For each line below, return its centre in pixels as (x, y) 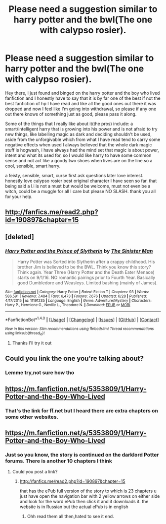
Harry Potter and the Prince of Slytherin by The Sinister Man (79, 251)
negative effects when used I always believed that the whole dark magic (79, 144)
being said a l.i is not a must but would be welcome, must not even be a (78, 186)
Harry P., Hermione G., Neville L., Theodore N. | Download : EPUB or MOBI (68, 305)
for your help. (19, 196)
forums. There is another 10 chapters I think (59, 461)
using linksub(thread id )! (25, 333)
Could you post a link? (35, 472)
